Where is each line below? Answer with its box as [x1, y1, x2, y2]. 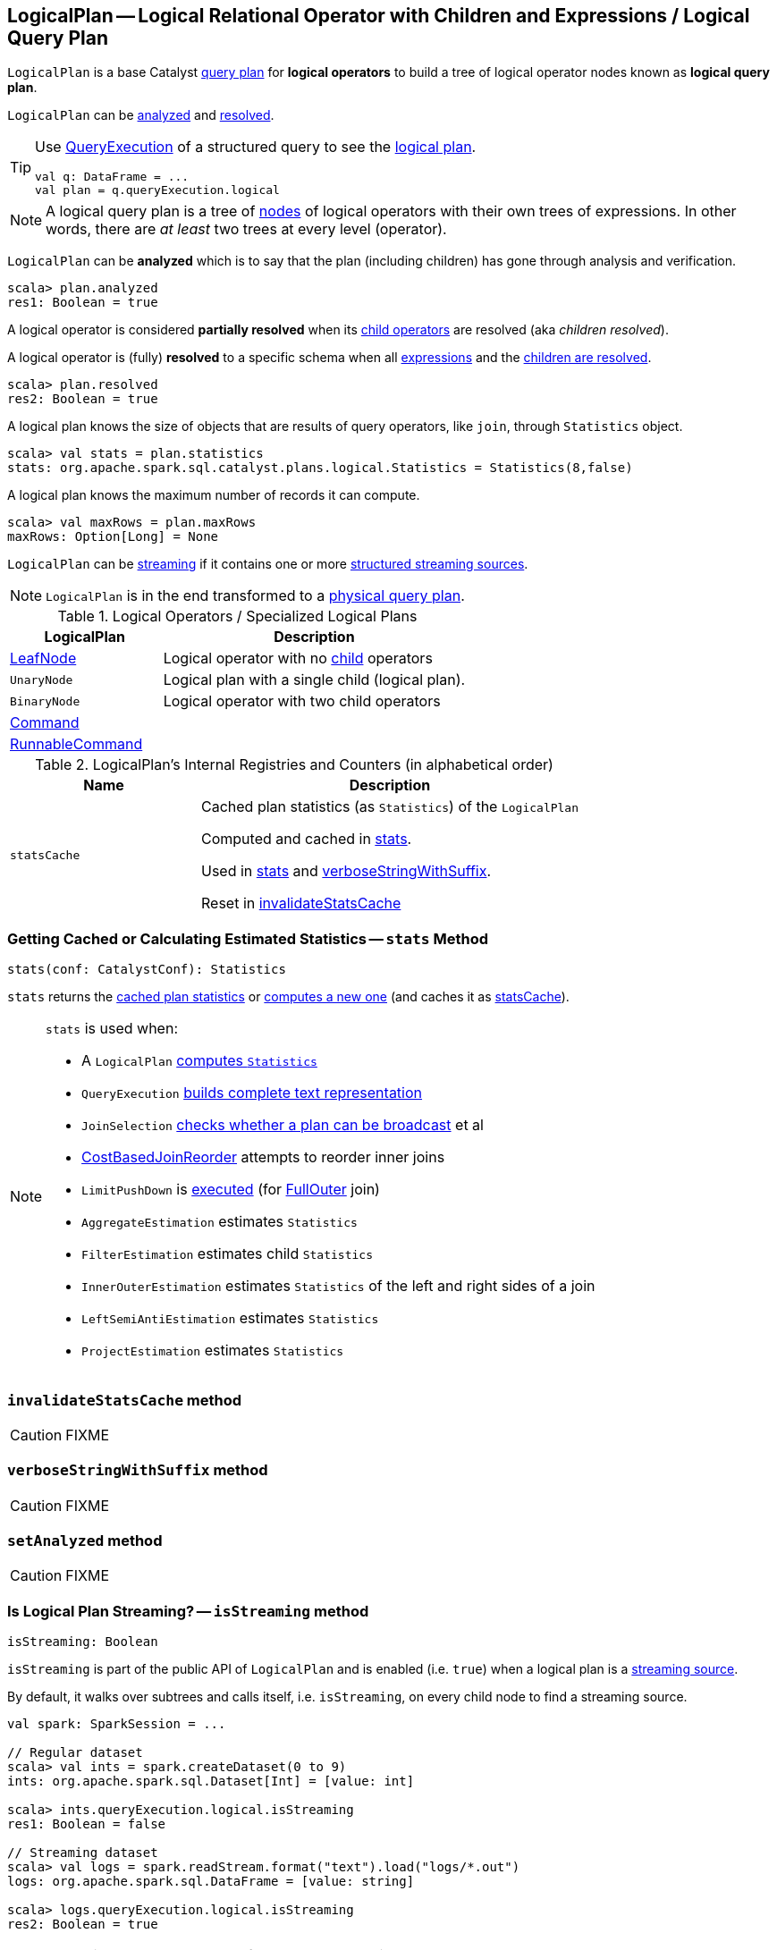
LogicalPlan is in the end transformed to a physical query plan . [46, 587, 465, 605]
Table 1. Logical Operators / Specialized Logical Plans [57, 607, 418, 626]
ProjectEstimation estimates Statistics [81, 1341, 344, 1360]
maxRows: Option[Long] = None [7, 529, 219, 544]
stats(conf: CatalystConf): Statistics [7, 962, 286, 977]
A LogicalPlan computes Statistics [81, 1051, 317, 1070]
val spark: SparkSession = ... [7, 1717, 226, 1732]
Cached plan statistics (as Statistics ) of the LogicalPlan [201, 798, 579, 816]
